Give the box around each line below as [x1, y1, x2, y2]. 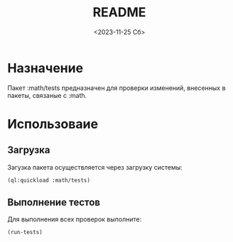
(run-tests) [7, 229, 43, 236]
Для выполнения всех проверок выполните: [7, 215, 142, 224]
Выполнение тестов [7, 196, 101, 208]
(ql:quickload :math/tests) [7, 177, 91, 184]
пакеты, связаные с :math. [7, 91, 87, 99]
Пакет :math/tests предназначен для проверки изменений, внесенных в [7, 83, 226, 92]
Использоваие [7, 116, 98, 132]
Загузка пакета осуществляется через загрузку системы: [7, 163, 183, 171]
